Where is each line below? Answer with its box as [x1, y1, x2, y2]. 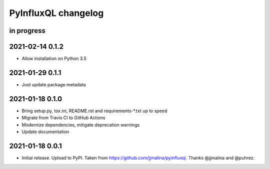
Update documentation [21, 129, 69, 135]
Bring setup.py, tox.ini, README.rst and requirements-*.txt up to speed [21, 108, 167, 114]
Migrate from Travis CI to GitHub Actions [21, 115, 105, 121]
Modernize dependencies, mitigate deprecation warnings [21, 122, 140, 128]
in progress [9, 26, 46, 35]
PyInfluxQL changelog [9, 7, 104, 18]
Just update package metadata [21, 81, 86, 87]
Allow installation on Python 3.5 [21, 55, 87, 62]
